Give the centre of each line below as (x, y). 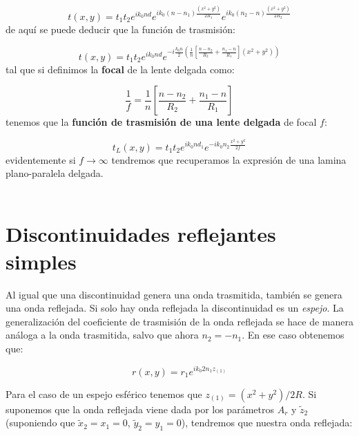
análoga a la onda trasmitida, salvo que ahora (102, 335)
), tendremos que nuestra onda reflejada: (267, 423)
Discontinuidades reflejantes (141, 234)
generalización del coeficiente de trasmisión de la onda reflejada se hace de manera (179, 321)
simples (41, 261)
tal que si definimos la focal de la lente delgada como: (120, 69)
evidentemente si (41, 159)
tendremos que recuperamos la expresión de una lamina (229, 159)
